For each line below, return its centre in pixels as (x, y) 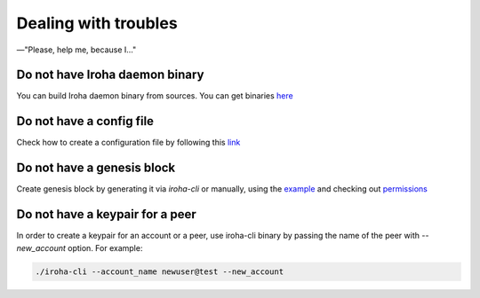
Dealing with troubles (97, 23)
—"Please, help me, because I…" (76, 50)
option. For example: (105, 247)
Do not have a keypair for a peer (107, 214)
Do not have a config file (85, 121)
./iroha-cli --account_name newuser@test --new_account (160, 271)
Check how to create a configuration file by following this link (128, 143)
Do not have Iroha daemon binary (110, 75)
